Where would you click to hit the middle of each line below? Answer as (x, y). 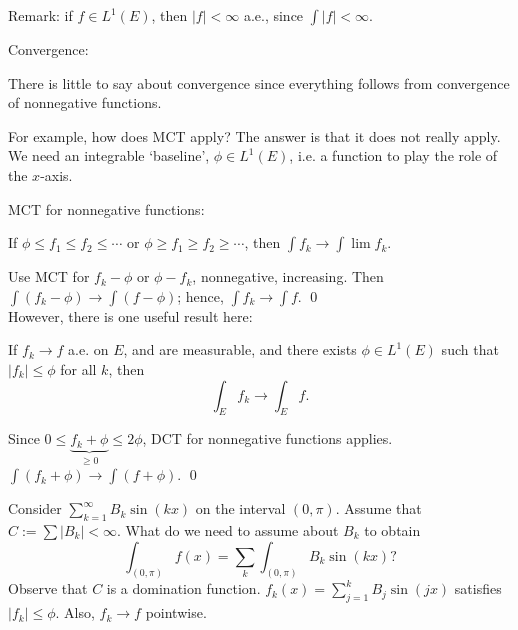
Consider (35, 508)
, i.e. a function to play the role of (393, 155)
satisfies (478, 588)
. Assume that (378, 508)
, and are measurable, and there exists (240, 349)
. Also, (75, 612)
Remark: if (40, 15)
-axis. (56, 174)
